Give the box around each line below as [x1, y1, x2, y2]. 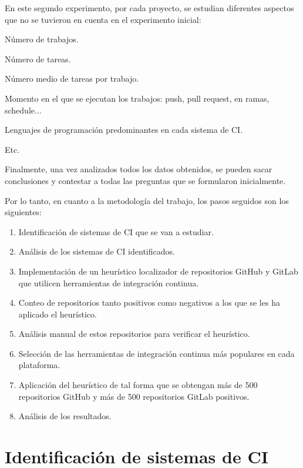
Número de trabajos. [5, 33, 79, 45]
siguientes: [5, 206, 42, 218]
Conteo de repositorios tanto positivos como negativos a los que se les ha [18, 296, 280, 309]
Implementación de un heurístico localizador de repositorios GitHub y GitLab [18, 265, 298, 277]
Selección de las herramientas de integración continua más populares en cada [18, 347, 295, 359]
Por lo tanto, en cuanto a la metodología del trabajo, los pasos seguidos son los [5, 194, 289, 206]
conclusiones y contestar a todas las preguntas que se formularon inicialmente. [5, 174, 286, 186]
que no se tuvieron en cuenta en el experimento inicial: [5, 13, 201, 25]
